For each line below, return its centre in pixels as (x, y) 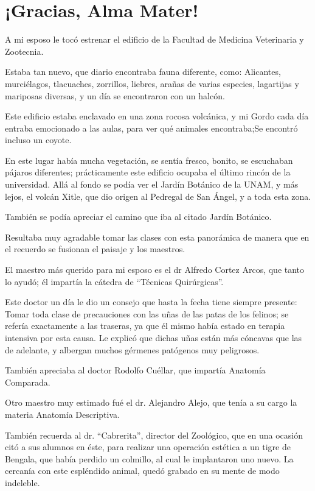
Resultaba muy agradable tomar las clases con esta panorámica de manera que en (157, 237)
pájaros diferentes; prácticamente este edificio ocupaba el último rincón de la (148, 172)
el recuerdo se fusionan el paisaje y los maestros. (95, 249)
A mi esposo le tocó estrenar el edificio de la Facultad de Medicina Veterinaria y (154, 39)
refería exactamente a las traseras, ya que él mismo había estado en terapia (145, 326)
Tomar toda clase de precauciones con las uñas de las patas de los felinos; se (147, 313)
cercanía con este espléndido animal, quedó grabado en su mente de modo (142, 471)
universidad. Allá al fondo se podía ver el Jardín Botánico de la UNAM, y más (152, 184)
